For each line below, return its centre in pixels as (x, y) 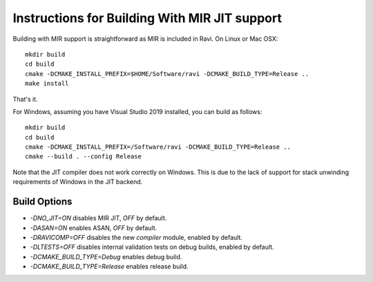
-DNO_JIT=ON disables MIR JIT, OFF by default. (98, 218)
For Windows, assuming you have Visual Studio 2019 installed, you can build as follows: (137, 111)
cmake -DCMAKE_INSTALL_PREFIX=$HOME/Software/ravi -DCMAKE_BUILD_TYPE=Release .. (167, 74)
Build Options (42, 201)
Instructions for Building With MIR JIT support (147, 18)
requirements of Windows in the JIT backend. (78, 182)
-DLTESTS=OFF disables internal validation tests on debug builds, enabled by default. (152, 247)
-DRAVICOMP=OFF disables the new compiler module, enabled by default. (136, 237)
